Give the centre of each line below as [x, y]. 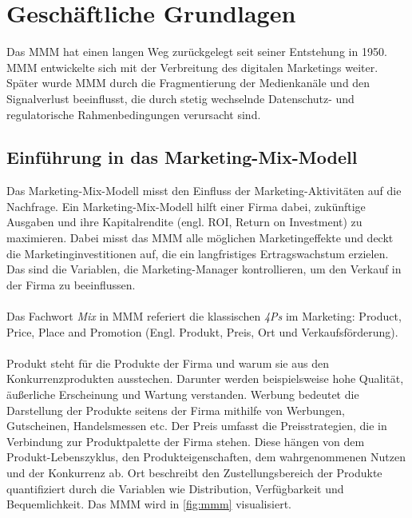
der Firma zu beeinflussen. [71, 284]
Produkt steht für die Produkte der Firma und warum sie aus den [168, 363]
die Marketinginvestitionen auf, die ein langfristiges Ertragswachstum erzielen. [198, 253]
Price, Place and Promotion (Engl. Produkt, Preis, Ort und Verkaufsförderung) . [202, 331]
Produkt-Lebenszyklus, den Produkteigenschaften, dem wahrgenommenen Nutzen [206, 457]
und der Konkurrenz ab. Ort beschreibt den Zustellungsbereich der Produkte [194, 472]
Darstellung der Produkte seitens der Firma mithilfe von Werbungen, [176, 410]
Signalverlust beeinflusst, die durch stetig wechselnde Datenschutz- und [180, 98]
